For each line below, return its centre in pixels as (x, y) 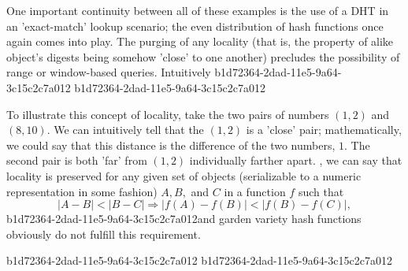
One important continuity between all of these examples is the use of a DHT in (198, 10)
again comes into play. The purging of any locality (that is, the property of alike (200, 41)
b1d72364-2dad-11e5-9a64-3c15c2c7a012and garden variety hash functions (184, 219)
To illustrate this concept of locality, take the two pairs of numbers (168, 114)
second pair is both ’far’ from (77, 160)
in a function (255, 191)
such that (321, 191)
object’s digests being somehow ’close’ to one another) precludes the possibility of (203, 56)
